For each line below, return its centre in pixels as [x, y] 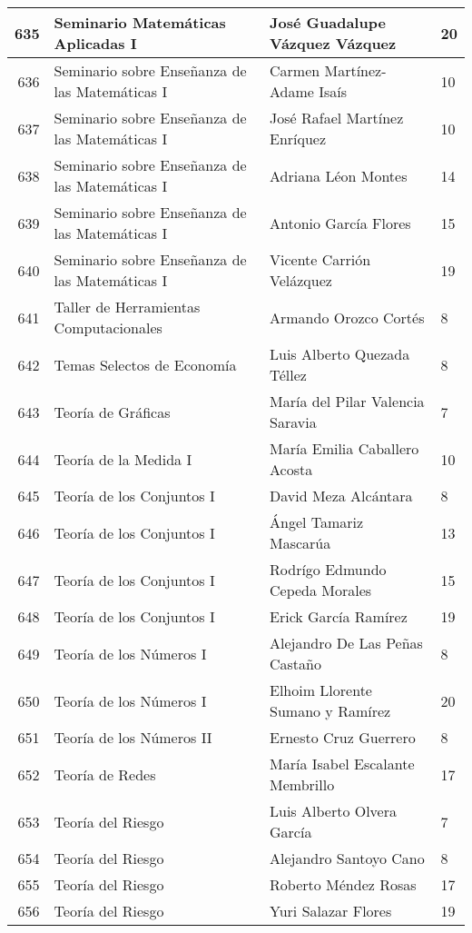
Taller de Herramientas [127, 307]
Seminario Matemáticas [140, 22]
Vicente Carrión [320, 259]
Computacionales [108, 328]
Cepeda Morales [321, 590]
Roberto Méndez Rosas [343, 884]
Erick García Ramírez [339, 616]
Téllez [288, 375]
